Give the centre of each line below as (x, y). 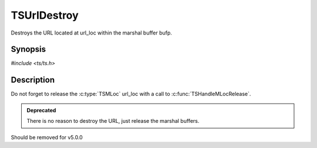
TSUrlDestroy (45, 15)
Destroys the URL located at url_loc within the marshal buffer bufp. (92, 33)
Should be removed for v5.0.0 (47, 137)
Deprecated (41, 110)
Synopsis (28, 49)
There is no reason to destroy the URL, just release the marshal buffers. (113, 121)
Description (33, 80)
